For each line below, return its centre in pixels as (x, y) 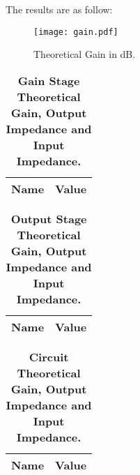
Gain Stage (49, 80)
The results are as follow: (59, 9)
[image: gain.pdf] (76, 32)
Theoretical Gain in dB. (85, 54)
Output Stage (49, 218)
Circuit (49, 356)
